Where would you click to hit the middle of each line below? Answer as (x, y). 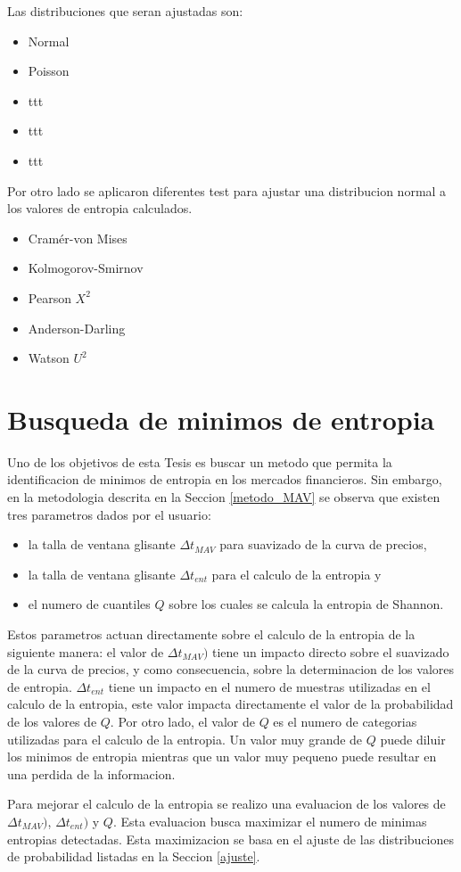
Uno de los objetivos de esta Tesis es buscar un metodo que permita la (200, 461)
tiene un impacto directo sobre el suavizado (331, 651)
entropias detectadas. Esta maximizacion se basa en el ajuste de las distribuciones (231, 839)
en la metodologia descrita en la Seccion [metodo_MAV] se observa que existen (224, 497)
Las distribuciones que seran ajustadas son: (125, 11)
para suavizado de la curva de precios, (323, 544)
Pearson (49, 297)
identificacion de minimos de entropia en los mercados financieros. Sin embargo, (225, 479)
